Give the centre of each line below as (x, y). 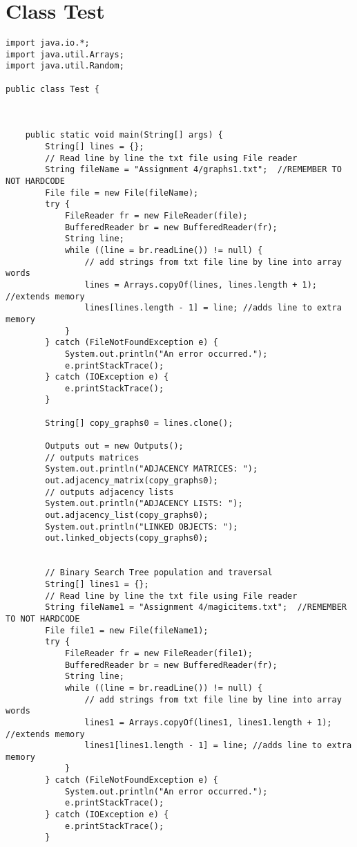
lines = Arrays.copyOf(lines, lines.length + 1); (201, 285)
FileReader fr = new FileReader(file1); (158, 653)
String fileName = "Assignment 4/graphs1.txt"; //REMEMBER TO (193, 170)
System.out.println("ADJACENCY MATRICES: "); (152, 469)
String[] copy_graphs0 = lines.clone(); (139, 423)
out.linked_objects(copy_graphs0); (127, 538)
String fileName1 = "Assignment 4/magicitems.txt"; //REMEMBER (196, 607)
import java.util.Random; (65, 66)
